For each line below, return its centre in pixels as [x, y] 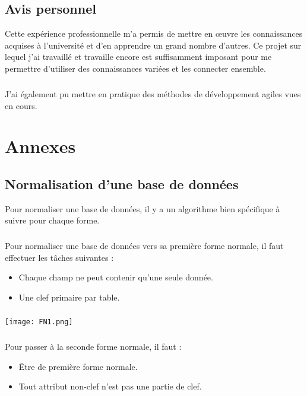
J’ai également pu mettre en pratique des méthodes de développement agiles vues [153, 93]
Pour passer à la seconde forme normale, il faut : [93, 346]
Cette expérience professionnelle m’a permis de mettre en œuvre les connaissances [154, 33]
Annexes [40, 146]
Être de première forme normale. [78, 366]
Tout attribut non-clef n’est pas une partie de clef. [110, 386]
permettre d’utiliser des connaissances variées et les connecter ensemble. [135, 68]
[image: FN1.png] [39, 322]
